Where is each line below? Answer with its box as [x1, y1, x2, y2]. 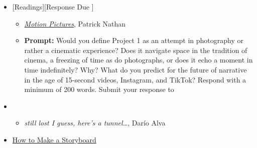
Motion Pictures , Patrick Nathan [24, 18, 125, 28]
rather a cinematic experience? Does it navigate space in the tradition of [24, 44, 247, 55]
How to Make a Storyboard [12, 134, 96, 144]
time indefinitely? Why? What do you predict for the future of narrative [24, 64, 247, 74]
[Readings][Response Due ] [12, 1, 94, 11]
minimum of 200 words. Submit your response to [24, 84, 174, 94]
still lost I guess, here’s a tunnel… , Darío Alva [24, 117, 166, 128]
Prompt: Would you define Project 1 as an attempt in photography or [24, 35, 244, 45]
